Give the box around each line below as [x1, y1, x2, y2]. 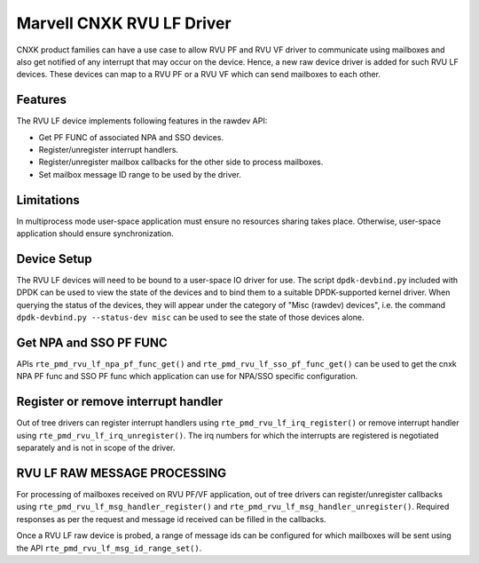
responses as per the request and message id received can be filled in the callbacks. [16, 513, 327, 524]
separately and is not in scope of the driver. [16, 442, 176, 453]
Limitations [16, 192, 80, 208]
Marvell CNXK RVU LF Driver [16, 13, 232, 33]
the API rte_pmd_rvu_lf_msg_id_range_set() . [16, 543, 202, 553]
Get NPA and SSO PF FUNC [16, 335, 168, 350]
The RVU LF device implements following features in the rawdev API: [16, 115, 268, 126]
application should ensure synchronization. [16, 228, 175, 239]
